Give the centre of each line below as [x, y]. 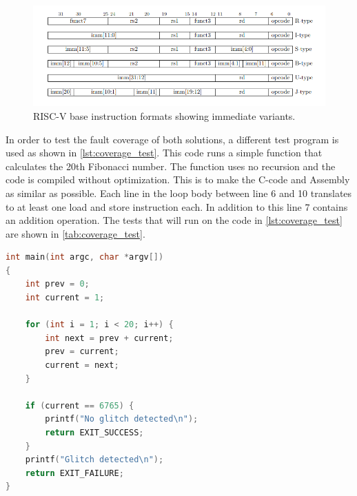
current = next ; [82, 365]
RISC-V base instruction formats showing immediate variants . [164, 115]
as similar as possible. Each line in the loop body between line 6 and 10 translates [179, 193]
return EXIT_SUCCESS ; [94, 433]
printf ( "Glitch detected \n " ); [94, 460]
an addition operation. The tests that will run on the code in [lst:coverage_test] [174, 220]
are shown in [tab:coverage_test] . [75, 233]
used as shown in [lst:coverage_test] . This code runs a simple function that [164, 153]
